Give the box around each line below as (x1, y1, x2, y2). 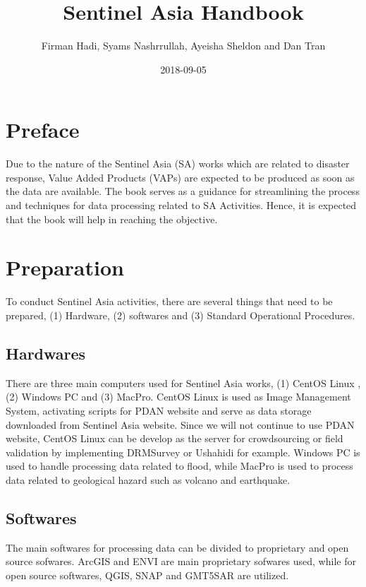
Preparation (6, 253, 124, 282)
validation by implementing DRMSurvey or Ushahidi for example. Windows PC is (6, 444, 360, 459)
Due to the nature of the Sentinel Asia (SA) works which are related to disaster (6, 156, 350, 171)
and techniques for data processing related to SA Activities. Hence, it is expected (6, 198, 357, 213)
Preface (6, 115, 80, 144)
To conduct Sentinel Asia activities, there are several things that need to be (6, 294, 333, 309)
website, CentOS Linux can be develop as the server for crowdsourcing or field (6, 431, 343, 446)
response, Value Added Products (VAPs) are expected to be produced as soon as (6, 170, 355, 184)
